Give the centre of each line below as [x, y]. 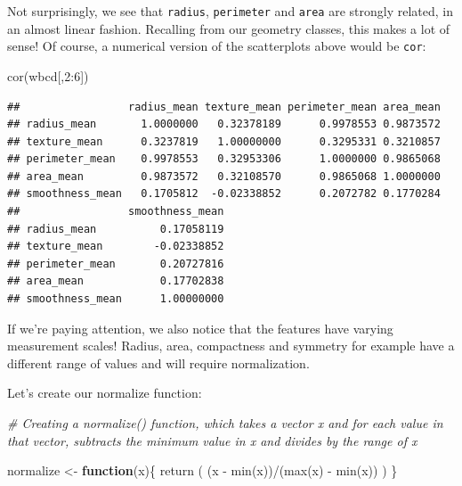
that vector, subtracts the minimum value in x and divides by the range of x [212, 440]
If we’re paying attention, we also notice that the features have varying [200, 328]
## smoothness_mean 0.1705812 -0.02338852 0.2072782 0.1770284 [224, 194]
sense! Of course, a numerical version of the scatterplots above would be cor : [217, 46]
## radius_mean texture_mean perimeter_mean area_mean [224, 107]
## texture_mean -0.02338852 [116, 247]
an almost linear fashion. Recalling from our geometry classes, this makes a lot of [229, 28]
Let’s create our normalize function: [105, 393]
